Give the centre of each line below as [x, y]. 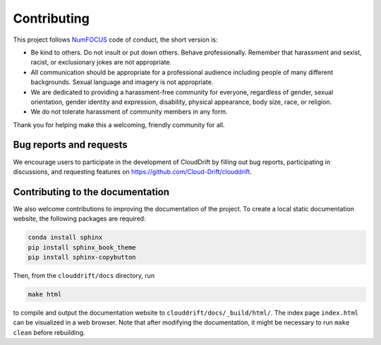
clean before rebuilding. [49, 332]
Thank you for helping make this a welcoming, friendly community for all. [119, 124]
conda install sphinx [65, 238]
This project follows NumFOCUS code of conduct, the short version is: [115, 40]
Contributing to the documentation [91, 192]
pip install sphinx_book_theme [82, 247]
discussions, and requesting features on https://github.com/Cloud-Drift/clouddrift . [132, 171]
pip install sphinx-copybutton [82, 257]
